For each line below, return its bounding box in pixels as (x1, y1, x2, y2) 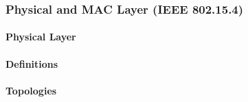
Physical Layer (5, 29, 76, 44)
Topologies (5, 83, 57, 97)
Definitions (5, 56, 58, 71)
